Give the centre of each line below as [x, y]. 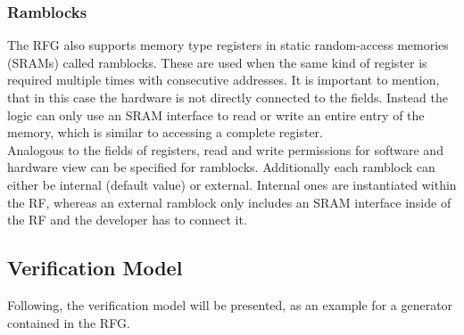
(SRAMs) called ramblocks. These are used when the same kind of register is [217, 62]
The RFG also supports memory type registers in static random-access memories [228, 45]
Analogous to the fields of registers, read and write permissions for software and [225, 149]
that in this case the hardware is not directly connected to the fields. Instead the [228, 97]
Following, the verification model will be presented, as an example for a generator [230, 304]
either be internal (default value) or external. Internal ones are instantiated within [232, 184]
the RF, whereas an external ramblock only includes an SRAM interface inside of [229, 202]
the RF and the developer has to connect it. [127, 220]
